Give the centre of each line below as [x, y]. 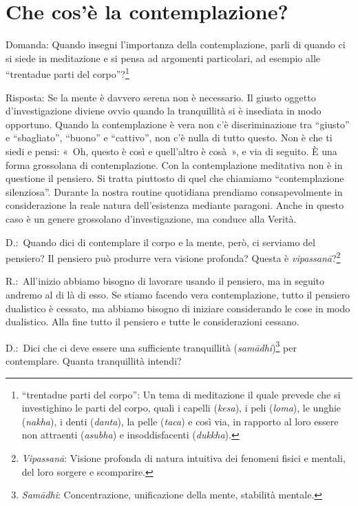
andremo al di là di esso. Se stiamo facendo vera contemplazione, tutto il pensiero [178, 294]
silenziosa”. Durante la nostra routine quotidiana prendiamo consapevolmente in [174, 191]
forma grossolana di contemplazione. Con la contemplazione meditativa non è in [174, 164]
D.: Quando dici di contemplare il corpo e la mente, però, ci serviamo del [160, 242]
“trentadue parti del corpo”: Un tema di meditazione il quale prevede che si [181, 394]
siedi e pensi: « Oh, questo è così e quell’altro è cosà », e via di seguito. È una [171, 151]
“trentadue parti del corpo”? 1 [67, 73]
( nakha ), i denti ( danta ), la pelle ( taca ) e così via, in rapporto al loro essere [180, 421]
